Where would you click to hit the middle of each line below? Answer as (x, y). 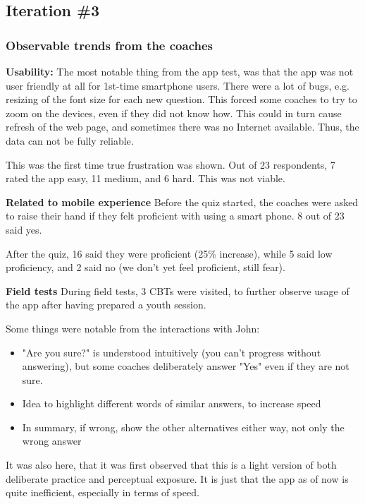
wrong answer (52, 441)
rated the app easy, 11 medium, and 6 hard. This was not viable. (146, 178)
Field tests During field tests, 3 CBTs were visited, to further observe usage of (178, 290)
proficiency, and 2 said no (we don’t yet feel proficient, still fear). (146, 267)
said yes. (24, 229)
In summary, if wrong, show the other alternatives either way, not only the (183, 427)
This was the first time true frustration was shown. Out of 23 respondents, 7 (171, 164)
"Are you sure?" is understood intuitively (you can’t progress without (172, 352)
